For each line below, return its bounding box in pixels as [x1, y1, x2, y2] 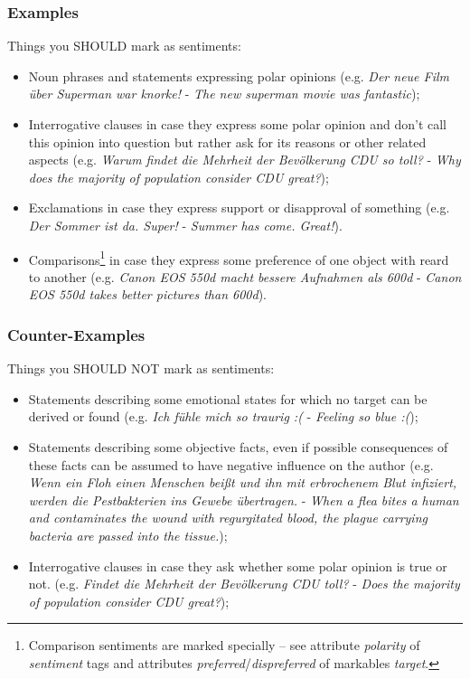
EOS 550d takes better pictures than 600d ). [28, 285, 268, 304]
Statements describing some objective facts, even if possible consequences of [28, 438, 448, 456]
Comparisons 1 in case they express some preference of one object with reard [28, 247, 449, 269]
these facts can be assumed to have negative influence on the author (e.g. [28, 455, 434, 474]
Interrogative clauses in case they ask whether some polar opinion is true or [28, 556, 447, 575]
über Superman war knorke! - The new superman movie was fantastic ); [28, 84, 420, 103]
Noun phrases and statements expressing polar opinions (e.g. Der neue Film [28, 66, 450, 85]
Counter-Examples [7, 323, 146, 345]
